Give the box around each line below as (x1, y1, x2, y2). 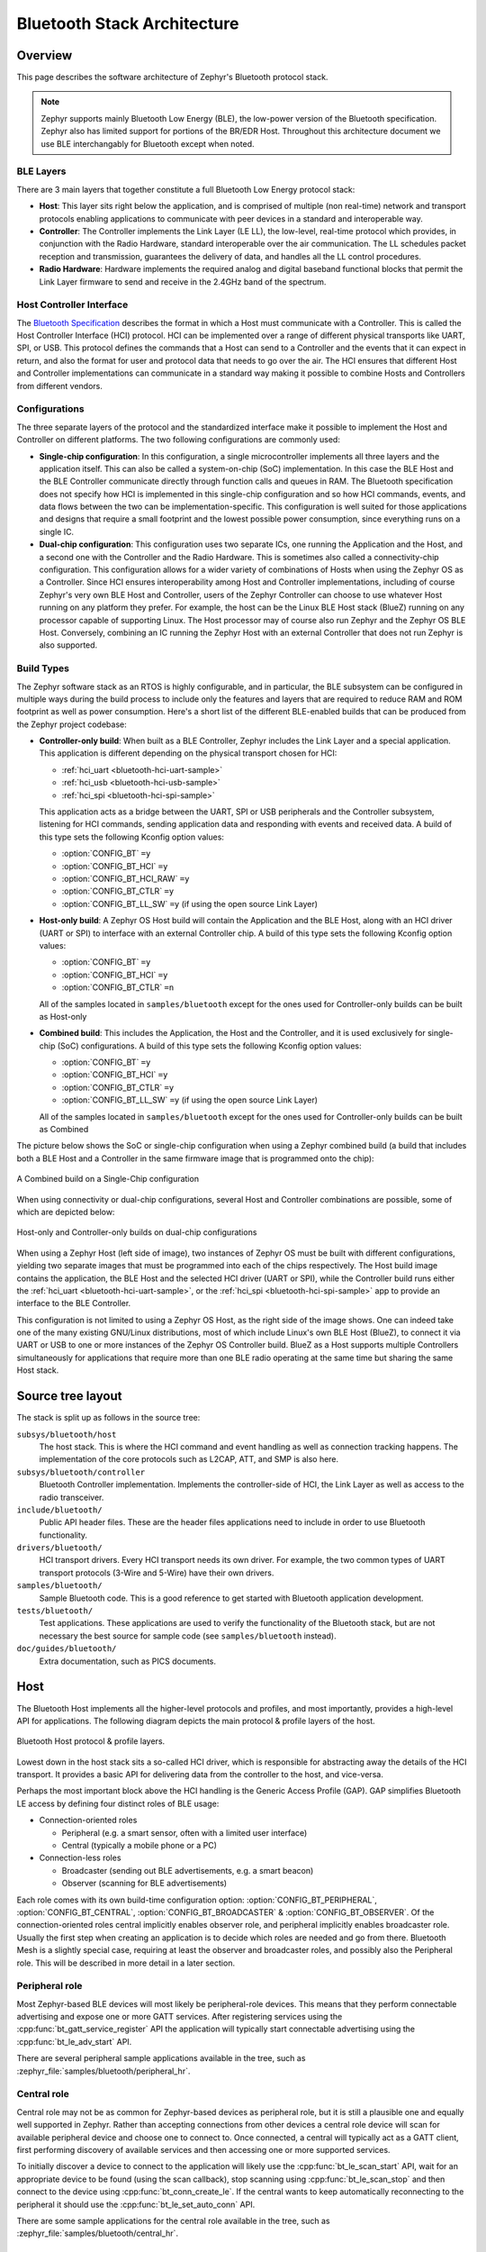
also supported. (39, 640, 98, 650)
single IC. (39, 526, 75, 537)
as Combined (39, 1124, 89, 1135)
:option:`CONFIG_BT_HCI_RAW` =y (61, 873, 190, 884)
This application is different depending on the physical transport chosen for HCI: (39, 748, 337, 758)
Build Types (16, 662, 70, 675)
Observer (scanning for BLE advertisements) (61, 1878, 228, 1889)
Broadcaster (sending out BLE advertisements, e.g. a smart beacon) (61, 1865, 314, 1875)
